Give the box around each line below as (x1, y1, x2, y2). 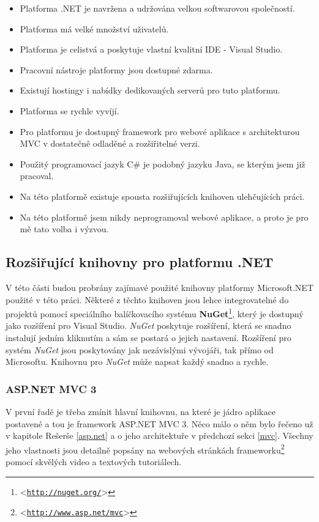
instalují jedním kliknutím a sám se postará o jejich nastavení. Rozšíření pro (6, 331, 291, 344)
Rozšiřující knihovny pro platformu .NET (6, 252, 274, 271)
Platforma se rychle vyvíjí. (20, 104, 119, 117)
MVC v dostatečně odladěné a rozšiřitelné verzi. (20, 137, 200, 150)
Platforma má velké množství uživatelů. (20, 22, 169, 35)
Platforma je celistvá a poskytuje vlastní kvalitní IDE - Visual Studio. (20, 43, 283, 56)
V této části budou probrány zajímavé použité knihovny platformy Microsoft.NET (6, 281, 314, 293)
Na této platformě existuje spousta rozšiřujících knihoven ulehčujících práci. (20, 189, 305, 202)
